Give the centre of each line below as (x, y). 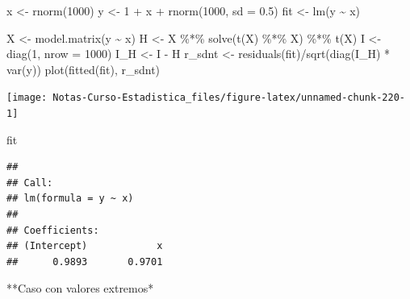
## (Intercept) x (85, 246)
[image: (27, 98)
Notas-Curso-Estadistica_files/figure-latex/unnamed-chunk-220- (229, 98)
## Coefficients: (53, 230)
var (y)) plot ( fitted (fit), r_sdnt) (84, 69)
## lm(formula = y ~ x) (70, 199)
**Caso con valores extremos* (80, 288)
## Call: (30, 183)
